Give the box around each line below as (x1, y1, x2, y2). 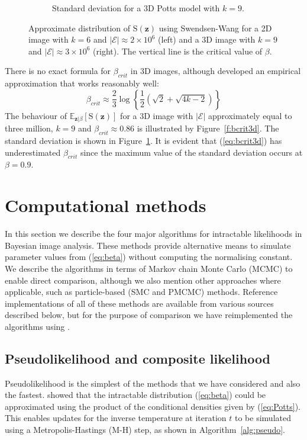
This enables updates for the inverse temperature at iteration (5, 412, 227, 424)
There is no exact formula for (5, 65, 111, 77)
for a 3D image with (120, 109, 193, 121)
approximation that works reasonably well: (5, 77, 159, 89)
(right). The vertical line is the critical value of (93, 44, 263, 57)
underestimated (5, 146, 61, 158)
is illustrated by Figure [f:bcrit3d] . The (137, 122, 279, 134)
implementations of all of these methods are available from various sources (5, 297, 274, 309)
